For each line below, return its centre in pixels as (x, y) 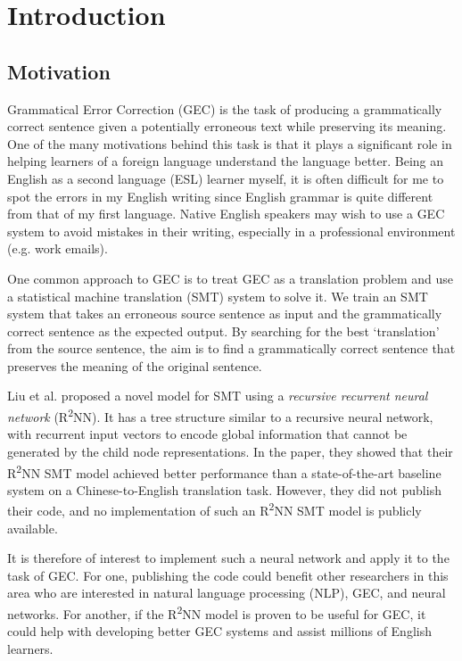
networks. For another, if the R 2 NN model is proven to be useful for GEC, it (217, 612)
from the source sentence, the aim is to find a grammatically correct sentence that (231, 348)
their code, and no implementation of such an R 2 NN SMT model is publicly (214, 509)
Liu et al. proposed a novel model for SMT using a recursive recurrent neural (218, 396)
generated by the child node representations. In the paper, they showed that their (230, 451)
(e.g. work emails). (58, 248)
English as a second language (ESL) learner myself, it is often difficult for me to (226, 178)
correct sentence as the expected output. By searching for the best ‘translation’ (223, 330)
